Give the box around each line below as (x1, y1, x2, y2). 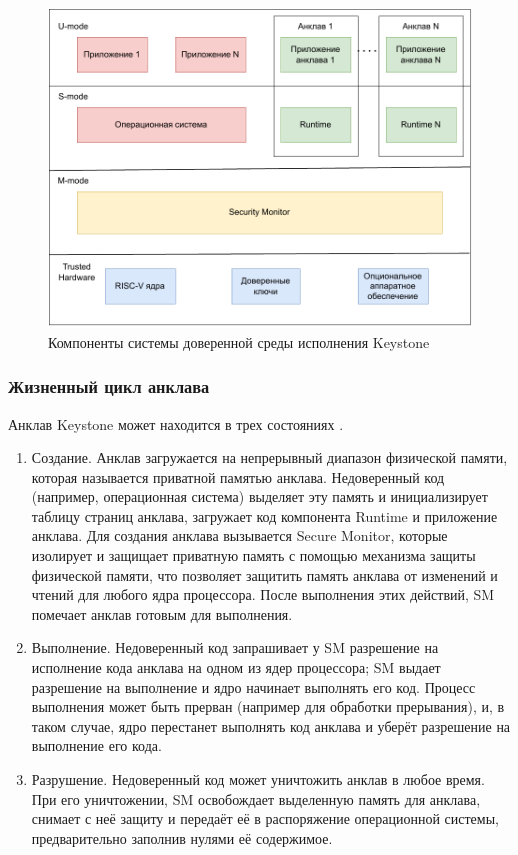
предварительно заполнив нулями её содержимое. (31, 827, 333, 848)
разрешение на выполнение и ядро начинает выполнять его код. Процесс (31, 676, 476, 697)
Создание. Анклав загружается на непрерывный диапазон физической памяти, (31, 447, 508, 468)
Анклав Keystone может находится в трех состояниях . (8, 413, 344, 434)
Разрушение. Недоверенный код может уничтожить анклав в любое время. (31, 769, 485, 789)
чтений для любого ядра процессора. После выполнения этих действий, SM (31, 584, 495, 605)
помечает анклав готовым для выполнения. (31, 603, 293, 624)
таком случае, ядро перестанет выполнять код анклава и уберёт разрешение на (31, 715, 511, 736)
